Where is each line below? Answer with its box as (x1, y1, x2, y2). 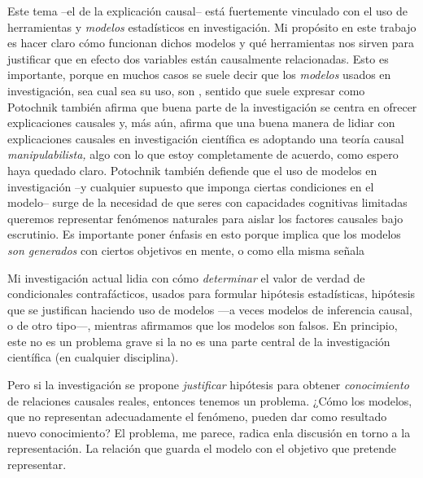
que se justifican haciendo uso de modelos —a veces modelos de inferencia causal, (7, 300, 412, 318)
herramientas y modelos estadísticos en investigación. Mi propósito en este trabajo (7, 18, 416, 35)
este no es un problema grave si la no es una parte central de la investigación (7, 332, 390, 349)
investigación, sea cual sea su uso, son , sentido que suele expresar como (7, 81, 365, 99)
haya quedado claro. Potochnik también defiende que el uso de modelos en (7, 161, 377, 178)
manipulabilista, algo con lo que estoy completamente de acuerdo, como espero (7, 146, 399, 163)
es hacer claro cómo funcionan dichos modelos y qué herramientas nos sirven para (7, 34, 414, 51)
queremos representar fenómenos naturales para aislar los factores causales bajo (7, 209, 403, 226)
